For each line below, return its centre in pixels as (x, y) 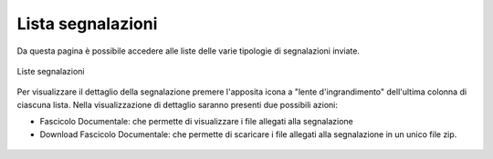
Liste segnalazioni (51, 71)
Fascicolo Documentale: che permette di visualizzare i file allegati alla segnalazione (196, 122)
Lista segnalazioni (87, 24)
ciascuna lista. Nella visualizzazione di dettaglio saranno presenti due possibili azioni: (177, 104)
